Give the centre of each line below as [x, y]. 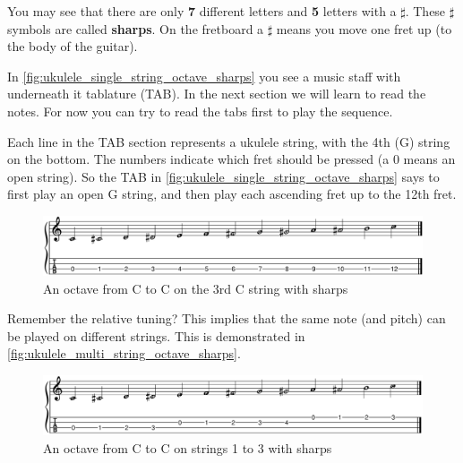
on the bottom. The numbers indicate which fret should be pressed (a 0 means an [231, 159]
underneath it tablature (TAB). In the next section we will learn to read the [217, 94]
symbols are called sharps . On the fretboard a [136, 28]
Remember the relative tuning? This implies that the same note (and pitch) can [227, 318]
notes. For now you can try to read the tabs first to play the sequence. [200, 111]
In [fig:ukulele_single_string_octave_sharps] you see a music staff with [204, 76]
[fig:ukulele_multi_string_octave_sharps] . [124, 353]
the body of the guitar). [73, 46]
